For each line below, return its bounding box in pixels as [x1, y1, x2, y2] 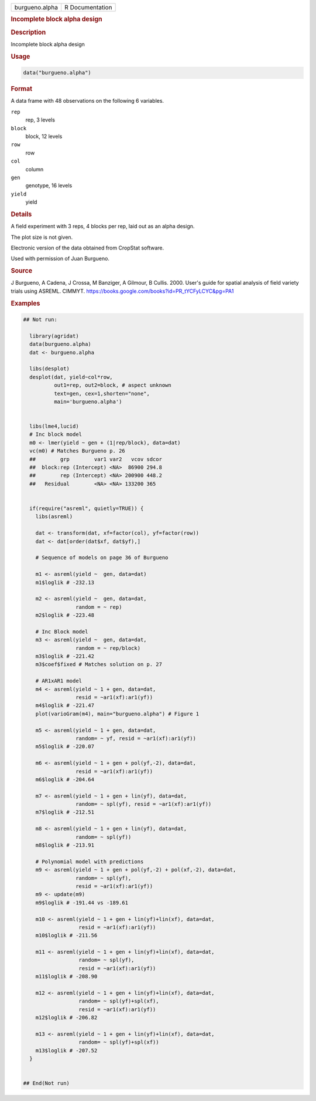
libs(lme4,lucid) [29, 423, 79, 430]
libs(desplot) [29, 366, 70, 372]
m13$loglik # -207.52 [35, 1047, 98, 1053]
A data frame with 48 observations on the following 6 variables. [11, 97, 164, 104]
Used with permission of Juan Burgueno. [11, 255, 109, 262]
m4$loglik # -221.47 [35, 702, 95, 709]
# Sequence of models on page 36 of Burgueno [35, 555, 169, 561]
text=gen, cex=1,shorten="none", [53, 390, 150, 397]
